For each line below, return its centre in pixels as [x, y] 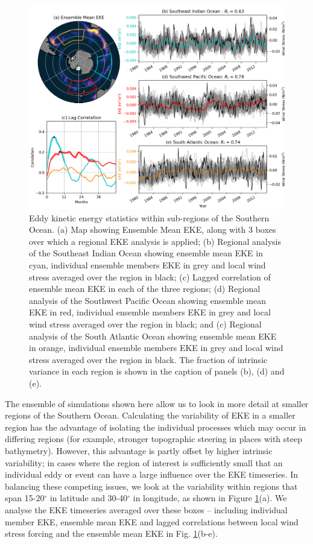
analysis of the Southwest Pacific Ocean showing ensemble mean [147, 300]
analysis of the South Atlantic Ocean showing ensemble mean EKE [153, 336]
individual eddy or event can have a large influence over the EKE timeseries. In [152, 474]
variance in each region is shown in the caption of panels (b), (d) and [157, 371]
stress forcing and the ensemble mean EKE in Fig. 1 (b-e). [111, 533]
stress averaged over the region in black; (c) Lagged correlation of [150, 277]
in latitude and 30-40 [89, 498]
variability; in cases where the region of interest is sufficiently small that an [144, 462]
